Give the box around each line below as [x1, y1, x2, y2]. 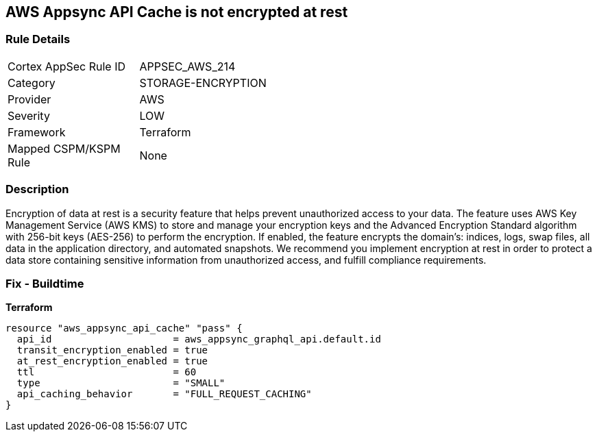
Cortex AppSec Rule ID [8, 59, 126, 73]
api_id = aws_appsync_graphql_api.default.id [16, 334, 381, 345]
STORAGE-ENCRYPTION [139, 75, 267, 90]
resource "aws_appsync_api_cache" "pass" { [5, 323, 243, 334]
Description [5, 182, 69, 197]
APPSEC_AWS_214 [139, 59, 236, 73]
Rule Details [5, 32, 71, 47]
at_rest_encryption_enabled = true [16, 355, 208, 367]
